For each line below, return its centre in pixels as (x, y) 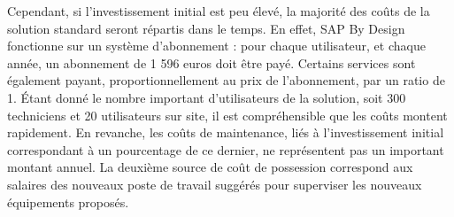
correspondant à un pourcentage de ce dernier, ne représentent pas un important (226, 149)
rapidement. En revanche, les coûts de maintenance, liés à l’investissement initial (226, 132)
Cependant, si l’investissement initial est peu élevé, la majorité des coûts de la (219, 11)
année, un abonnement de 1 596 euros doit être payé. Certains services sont (212, 62)
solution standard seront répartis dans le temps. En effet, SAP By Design (206, 28)
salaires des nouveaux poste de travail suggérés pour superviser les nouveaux (215, 184)
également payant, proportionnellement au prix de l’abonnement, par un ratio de (226, 80)
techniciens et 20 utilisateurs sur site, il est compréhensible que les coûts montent (227, 115)
